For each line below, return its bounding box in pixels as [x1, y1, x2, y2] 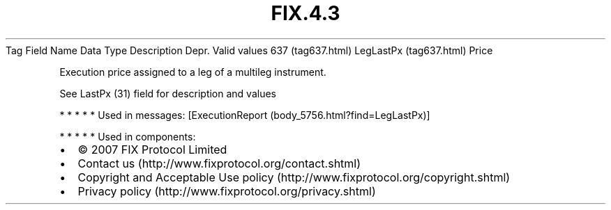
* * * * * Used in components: [59, 130, 196, 143]
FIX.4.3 [271, 1, 340, 25]
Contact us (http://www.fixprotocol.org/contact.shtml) [77, 156, 361, 170]
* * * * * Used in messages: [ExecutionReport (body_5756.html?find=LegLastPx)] [59, 108, 430, 121]
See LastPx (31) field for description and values [59, 87, 276, 99]
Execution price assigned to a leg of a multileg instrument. [59, 65, 326, 78]
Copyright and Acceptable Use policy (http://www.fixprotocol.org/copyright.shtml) [77, 170, 511, 184]
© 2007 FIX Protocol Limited [77, 142, 227, 156]
